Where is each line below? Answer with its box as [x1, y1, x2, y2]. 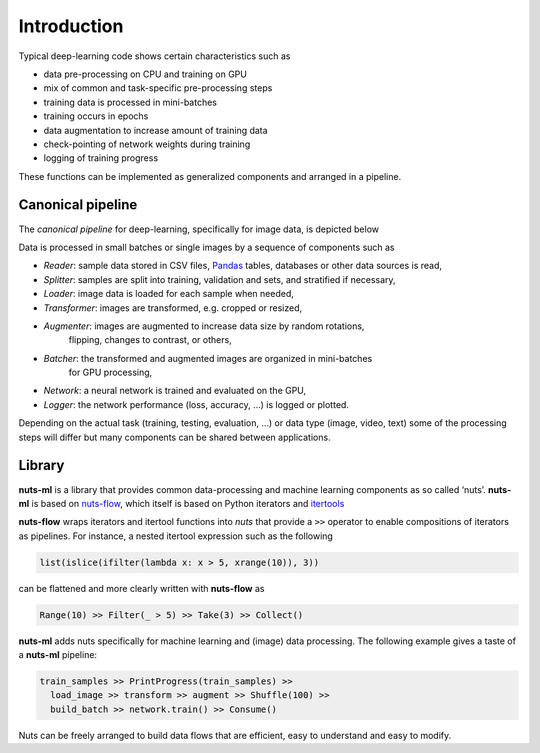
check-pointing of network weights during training [43, 138, 251, 150]
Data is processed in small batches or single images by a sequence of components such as [18, 241, 395, 253]
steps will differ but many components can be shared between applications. [18, 431, 331, 443]
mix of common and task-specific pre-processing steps [43, 82, 273, 94]
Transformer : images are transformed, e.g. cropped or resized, [43, 301, 303, 314]
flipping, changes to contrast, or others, [68, 334, 232, 346]
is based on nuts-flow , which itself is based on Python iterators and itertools [31, 497, 345, 509]
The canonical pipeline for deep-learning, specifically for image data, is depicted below [18, 223, 380, 235]
